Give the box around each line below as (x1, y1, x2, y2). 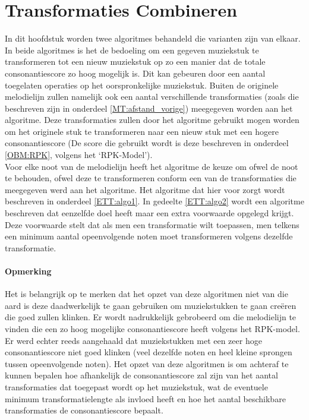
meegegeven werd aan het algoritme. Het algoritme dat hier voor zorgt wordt (5, 183, 285, 195)
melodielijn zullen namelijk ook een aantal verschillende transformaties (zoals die (5, 90, 299, 103)
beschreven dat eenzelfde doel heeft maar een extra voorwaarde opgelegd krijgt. (5, 207, 294, 219)
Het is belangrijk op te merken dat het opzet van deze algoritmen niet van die (5, 288, 288, 300)
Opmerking (5, 265, 52, 277)
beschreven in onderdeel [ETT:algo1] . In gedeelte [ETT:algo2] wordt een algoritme (5, 195, 304, 207)
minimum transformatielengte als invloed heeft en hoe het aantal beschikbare (5, 392, 286, 405)
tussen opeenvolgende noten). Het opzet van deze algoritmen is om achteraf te (5, 357, 289, 370)
